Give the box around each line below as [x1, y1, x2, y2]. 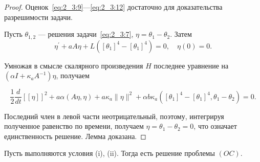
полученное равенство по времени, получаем [4, 121, 144, 131]
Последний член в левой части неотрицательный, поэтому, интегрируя [4, 110, 224, 121]
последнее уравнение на [154, 60, 229, 71]
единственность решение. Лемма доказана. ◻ [4, 130, 146, 141]
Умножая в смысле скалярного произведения [4, 60, 143, 71]
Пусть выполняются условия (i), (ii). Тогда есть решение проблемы [4, 148, 215, 158]
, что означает [193, 121, 237, 131]
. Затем [170, 29, 192, 39]
